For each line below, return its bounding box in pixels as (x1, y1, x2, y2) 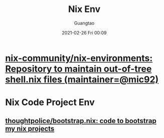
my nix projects (5, 124, 55, 133)
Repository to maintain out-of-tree (5, 63, 152, 74)
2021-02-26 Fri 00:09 (62, 29, 107, 35)
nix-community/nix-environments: (5, 52, 153, 63)
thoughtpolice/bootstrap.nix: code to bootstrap (5, 116, 156, 125)
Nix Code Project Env (5, 96, 95, 108)
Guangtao (74, 20, 95, 26)
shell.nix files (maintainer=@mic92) (5, 73, 159, 85)
